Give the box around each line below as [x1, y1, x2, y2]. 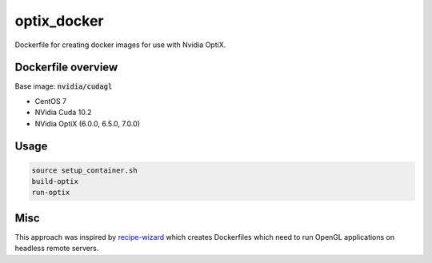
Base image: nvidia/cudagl [14, 82, 113, 91]
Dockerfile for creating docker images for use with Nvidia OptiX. [14, 40, 226, 50]
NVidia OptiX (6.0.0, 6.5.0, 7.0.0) [34, 118, 140, 128]
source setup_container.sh [31, 165, 138, 175]
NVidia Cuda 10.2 [34, 108, 92, 118]
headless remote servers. [14, 244, 99, 253]
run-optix [31, 188, 70, 197]
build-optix [31, 177, 79, 186]
